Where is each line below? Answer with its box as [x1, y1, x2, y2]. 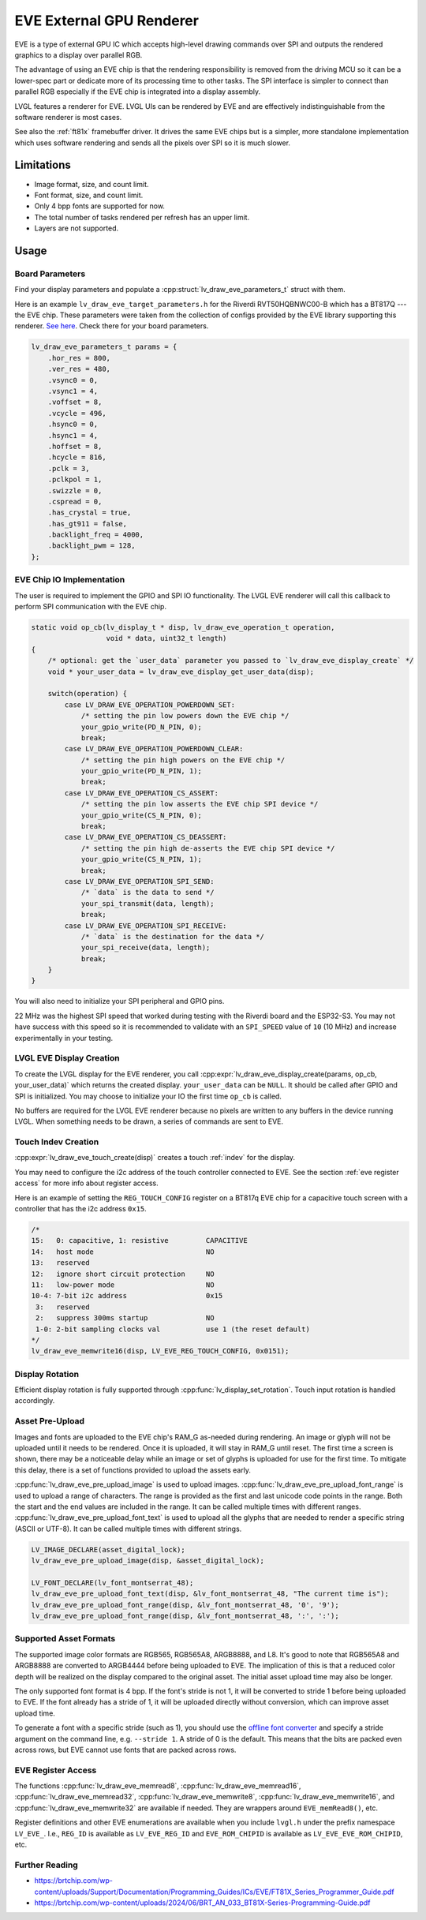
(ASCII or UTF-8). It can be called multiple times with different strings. [14, 1524, 242, 1533]
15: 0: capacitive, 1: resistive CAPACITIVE [31, 1236, 248, 1245]
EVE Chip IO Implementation [14, 575, 125, 586]
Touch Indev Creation [14, 1136, 99, 1147]
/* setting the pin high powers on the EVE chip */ [80, 755, 286, 765]
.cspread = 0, [47, 497, 103, 506]
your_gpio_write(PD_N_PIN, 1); [80, 766, 203, 776]
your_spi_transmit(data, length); [80, 899, 215, 908]
